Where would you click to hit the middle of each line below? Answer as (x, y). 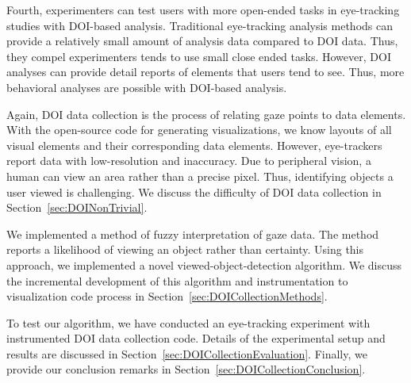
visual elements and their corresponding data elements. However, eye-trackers (194, 145)
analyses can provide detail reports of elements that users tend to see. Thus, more (205, 72)
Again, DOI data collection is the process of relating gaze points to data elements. (206, 114)
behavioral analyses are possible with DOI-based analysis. (147, 87)
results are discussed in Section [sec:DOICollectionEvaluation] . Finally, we (187, 353)
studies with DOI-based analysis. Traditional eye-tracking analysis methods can (200, 25)
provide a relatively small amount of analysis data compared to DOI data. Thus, (202, 41)
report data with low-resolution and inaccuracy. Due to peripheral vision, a (189, 161)
